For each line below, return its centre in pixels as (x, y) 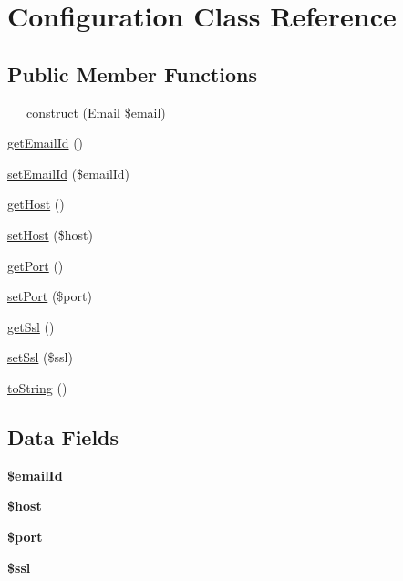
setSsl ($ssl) (40, 357)
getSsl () (31, 326)
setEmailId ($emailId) (69, 173)
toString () (37, 387)
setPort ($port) (50, 296)
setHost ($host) (50, 234)
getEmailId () (46, 143)
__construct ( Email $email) (87, 112)
